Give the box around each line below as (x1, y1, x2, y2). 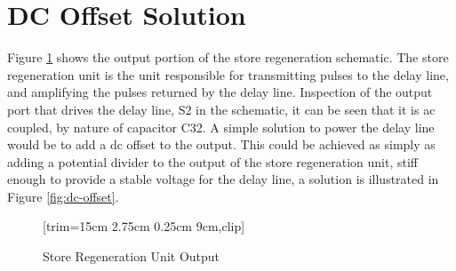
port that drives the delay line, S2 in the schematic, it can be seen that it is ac (7, 100, 436, 118)
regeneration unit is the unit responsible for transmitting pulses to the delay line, (7, 65, 449, 84)
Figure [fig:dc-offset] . (7, 187, 119, 205)
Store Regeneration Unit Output (43, 247, 220, 266)
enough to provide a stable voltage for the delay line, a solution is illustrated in (7, 170, 439, 188)
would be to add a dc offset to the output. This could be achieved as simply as (7, 135, 436, 154)
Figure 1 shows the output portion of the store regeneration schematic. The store (7, 48, 449, 67)
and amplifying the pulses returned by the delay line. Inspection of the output (7, 83, 433, 101)
